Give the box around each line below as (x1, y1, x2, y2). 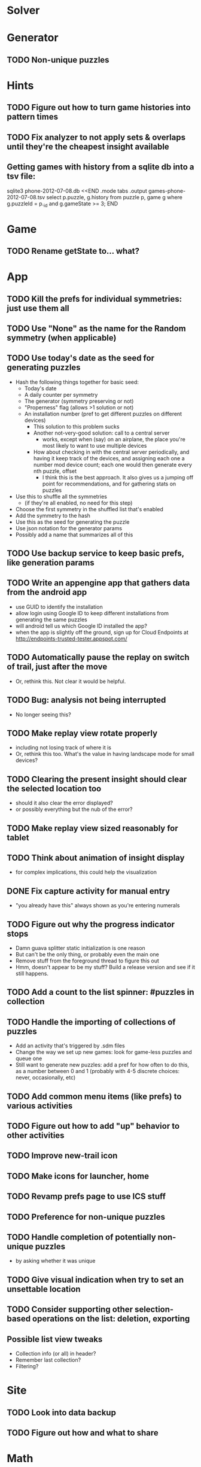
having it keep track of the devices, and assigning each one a (33, 454, 185, 461)
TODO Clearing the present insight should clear (7, 774, 187, 784)
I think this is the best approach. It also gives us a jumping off (42, 473, 194, 481)
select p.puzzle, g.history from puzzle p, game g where (46, 193, 183, 201)
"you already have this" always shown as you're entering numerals (15, 902, 180, 909)
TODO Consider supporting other (7, 1304, 133, 1314)
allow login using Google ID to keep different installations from (15, 609, 169, 616)
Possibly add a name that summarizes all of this (15, 531, 133, 538)
